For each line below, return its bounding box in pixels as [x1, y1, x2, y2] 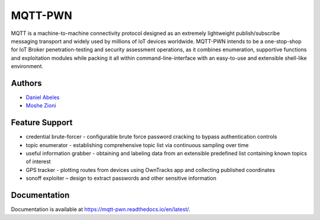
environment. [11, 63, 44, 70]
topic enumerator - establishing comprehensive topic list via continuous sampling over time [25, 141, 249, 148]
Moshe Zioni [25, 102, 56, 109]
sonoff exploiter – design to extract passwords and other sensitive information [25, 175, 216, 182]
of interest [25, 158, 51, 165]
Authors [11, 78, 42, 88]
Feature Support [11, 117, 73, 127]
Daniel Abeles [25, 94, 60, 101]
